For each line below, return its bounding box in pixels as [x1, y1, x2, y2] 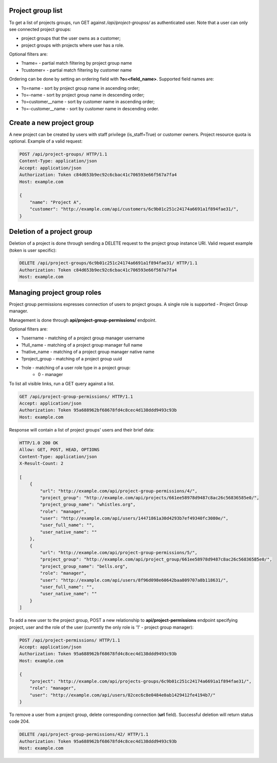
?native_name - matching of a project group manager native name [21, 349, 155, 355]
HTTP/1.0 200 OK [19, 440, 59, 446]
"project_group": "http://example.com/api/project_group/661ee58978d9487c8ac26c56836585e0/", [40, 557, 273, 562]
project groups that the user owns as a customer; [21, 35, 121, 41]
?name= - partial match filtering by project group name [21, 60, 132, 66]
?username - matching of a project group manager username [21, 335, 145, 341]
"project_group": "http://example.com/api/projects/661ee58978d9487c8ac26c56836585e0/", [40, 495, 259, 500]
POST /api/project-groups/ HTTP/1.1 [19, 152, 108, 157]
